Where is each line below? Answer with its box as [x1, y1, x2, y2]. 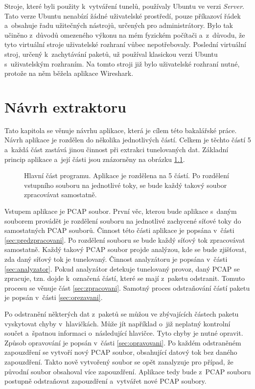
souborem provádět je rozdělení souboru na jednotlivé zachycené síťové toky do [4, 215, 241, 226]
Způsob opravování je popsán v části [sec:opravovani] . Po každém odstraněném [4, 337, 241, 347]
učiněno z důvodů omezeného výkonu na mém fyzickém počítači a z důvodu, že [4, 29, 245, 40]
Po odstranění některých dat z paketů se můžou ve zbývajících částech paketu [4, 308, 239, 319]
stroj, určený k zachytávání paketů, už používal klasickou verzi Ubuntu [4, 48, 218, 59]
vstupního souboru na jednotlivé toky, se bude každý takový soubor [24, 180, 227, 190]
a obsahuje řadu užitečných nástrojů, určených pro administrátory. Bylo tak [4, 20, 233, 30]
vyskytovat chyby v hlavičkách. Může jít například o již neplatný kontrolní [4, 318, 231, 328]
